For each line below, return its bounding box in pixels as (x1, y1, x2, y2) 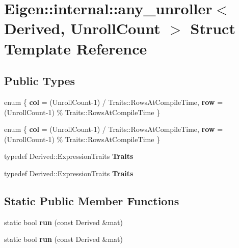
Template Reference (4, 38, 147, 59)
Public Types (4, 73, 75, 89)
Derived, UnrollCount (4, 18, 161, 39)
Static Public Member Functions (4, 192, 179, 208)
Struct (190, 18, 235, 39)
